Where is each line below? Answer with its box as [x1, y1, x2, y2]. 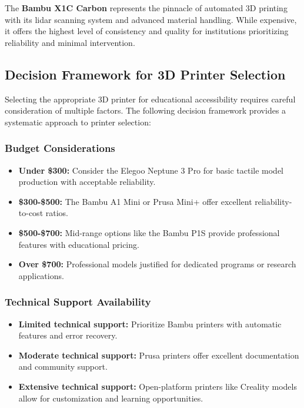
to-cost [18, 207, 44, 219]
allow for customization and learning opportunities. [18, 392, 203, 404]
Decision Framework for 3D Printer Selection [5, 65, 286, 83]
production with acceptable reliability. [18, 175, 156, 188]
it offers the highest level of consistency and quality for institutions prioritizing [5, 25, 289, 37]
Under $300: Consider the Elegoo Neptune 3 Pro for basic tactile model [18, 164, 283, 176]
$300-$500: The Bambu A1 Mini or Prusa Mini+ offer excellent [18, 195, 252, 207]
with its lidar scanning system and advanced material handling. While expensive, [5, 13, 297, 25]
